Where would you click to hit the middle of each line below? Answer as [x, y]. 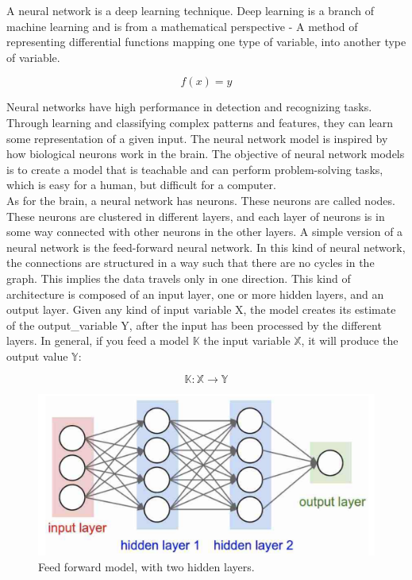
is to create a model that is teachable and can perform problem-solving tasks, [195, 169]
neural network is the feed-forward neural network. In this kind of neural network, [206, 247]
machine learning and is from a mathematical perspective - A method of [182, 26]
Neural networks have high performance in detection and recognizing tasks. [189, 107]
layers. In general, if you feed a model [98, 340]
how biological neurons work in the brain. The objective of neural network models [206, 154]
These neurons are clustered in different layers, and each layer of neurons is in [196, 216]
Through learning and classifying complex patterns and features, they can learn [200, 122]
